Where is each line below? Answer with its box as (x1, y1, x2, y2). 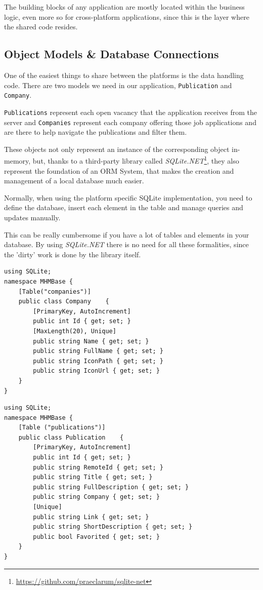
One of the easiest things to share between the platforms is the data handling (4, 69, 244, 80)
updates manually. (4, 212, 61, 223)
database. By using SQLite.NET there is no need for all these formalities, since (4, 239, 249, 250)
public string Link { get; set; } (33, 513, 149, 521)
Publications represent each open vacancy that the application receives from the (4, 106, 257, 117)
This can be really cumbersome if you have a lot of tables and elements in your (4, 229, 249, 240)
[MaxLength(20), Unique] (33, 327, 116, 335)
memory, (4, 155, 31, 166)
